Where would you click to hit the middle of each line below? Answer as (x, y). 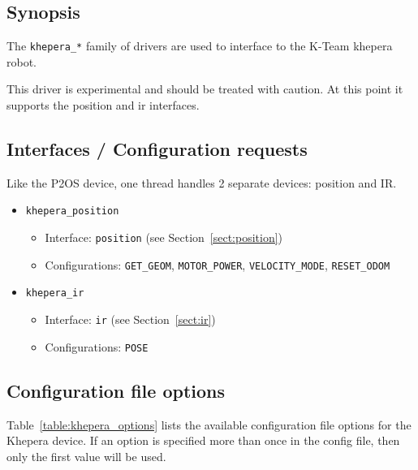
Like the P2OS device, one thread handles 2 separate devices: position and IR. (202, 182)
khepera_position (72, 211)
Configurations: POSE (97, 346)
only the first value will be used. (86, 456)
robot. (22, 61)
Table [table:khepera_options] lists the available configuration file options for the (209, 424)
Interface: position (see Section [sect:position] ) (164, 237)
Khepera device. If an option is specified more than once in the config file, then (203, 440)
